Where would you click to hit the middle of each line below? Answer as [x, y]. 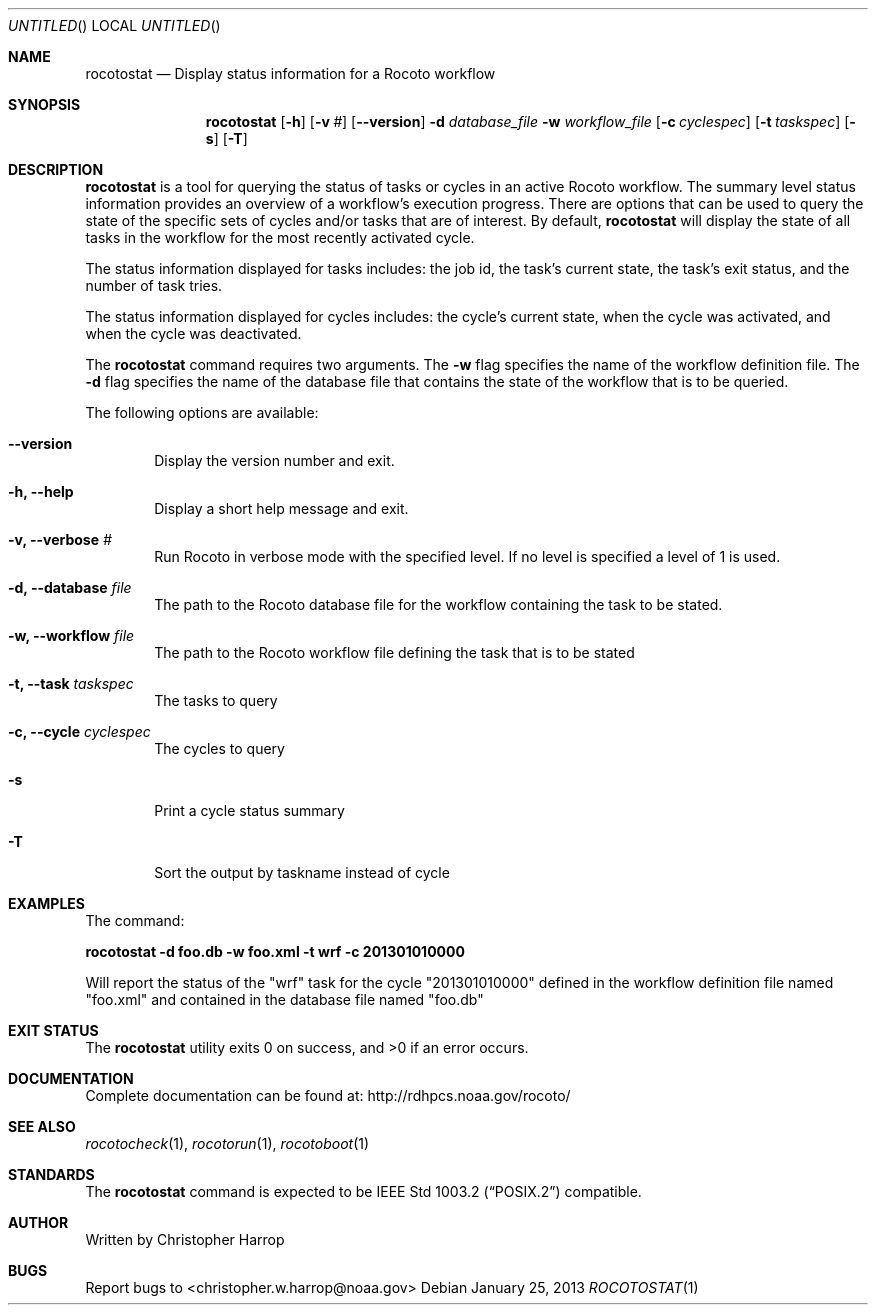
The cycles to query [219, 748]
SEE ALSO [42, 1126]
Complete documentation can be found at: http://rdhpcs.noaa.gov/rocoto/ [328, 1095]
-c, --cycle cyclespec [79, 731]
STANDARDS [51, 1174]
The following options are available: [202, 412]
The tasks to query [216, 700]
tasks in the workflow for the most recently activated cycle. [280, 237]
